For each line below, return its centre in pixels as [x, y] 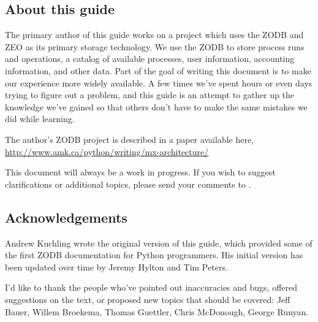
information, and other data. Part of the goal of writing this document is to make [158, 70]
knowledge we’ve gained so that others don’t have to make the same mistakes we [156, 106]
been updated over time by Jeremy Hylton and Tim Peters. [116, 266]
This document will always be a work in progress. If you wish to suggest [140, 172]
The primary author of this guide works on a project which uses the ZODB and [154, 35]
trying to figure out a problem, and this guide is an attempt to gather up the [150, 95]
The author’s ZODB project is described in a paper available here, [130, 139]
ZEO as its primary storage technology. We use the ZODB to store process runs [155, 46]
